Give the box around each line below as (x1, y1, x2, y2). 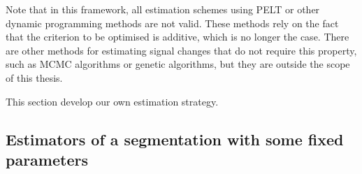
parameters (6, 148, 88, 170)
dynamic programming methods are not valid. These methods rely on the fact (6, 15, 339, 30)
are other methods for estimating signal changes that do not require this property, (6, 43, 357, 57)
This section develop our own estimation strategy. (6, 94, 219, 108)
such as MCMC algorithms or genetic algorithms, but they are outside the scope (6, 57, 350, 71)
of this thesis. (6, 70, 63, 85)
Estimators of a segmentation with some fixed (6, 128, 344, 150)
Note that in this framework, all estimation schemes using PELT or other (6, 2, 320, 16)
